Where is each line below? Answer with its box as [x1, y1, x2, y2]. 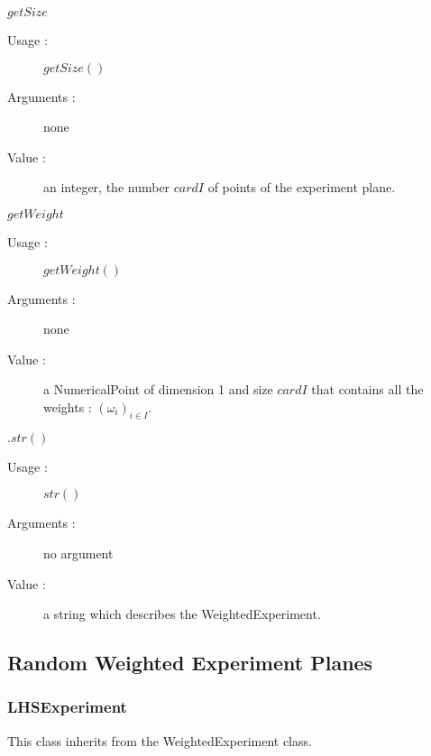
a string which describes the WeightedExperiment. [43, 604, 321, 623]
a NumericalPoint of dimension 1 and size [43, 380, 273, 399]
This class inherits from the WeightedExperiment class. [7, 731, 312, 750]
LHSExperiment [7, 696, 127, 718]
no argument [43, 543, 114, 562]
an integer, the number [43, 178, 170, 197]
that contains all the [311, 380, 424, 399]
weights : [43, 397, 92, 416]
